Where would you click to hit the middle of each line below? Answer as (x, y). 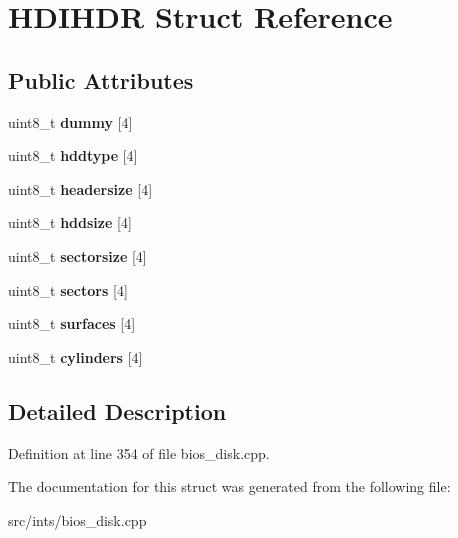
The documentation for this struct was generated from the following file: (229, 486)
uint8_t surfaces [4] (72, 323)
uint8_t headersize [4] (80, 188)
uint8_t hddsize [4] (70, 222)
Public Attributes (101, 79)
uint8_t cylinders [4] (75, 356)
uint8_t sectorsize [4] (77, 255)
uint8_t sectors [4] (68, 289)
